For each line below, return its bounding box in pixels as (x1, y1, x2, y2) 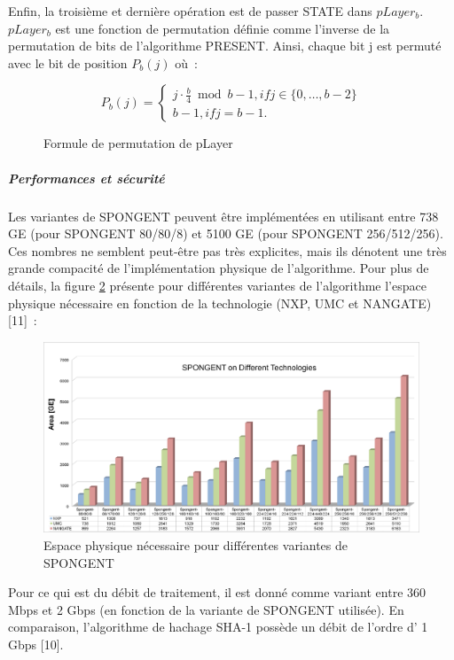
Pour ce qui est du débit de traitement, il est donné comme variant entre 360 (8, 583, 427, 602)
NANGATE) (363, 293, 432, 312)
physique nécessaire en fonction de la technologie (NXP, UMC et (8, 293, 359, 312)
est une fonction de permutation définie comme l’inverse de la (55, 19, 390, 37)
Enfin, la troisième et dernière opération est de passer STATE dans (8, 2, 372, 19)
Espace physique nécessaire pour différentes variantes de (43, 536, 348, 554)
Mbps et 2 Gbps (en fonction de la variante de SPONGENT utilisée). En (8, 600, 404, 618)
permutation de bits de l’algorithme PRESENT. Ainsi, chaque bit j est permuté (8, 36, 442, 55)
